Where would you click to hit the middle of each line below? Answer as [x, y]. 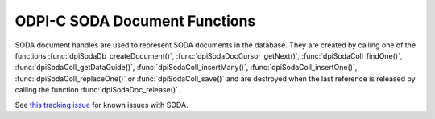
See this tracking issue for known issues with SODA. [101, 105]
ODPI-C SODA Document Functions [135, 21]
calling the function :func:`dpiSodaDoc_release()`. [97, 90]
